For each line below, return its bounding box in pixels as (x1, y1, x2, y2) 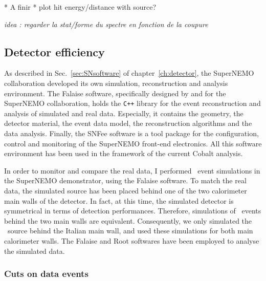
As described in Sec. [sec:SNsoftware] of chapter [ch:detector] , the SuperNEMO (4, 68, 254, 78)
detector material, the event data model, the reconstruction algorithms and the (4, 118, 252, 128)
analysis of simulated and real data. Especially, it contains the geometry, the (4, 107, 243, 118)
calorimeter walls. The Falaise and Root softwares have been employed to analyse (4, 235, 259, 246)
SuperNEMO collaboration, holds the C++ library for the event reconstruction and (4, 98, 261, 109)
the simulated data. (4, 245, 65, 256)
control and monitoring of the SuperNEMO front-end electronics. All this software (4, 138, 262, 148)
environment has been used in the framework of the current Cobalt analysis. (4, 148, 243, 159)
